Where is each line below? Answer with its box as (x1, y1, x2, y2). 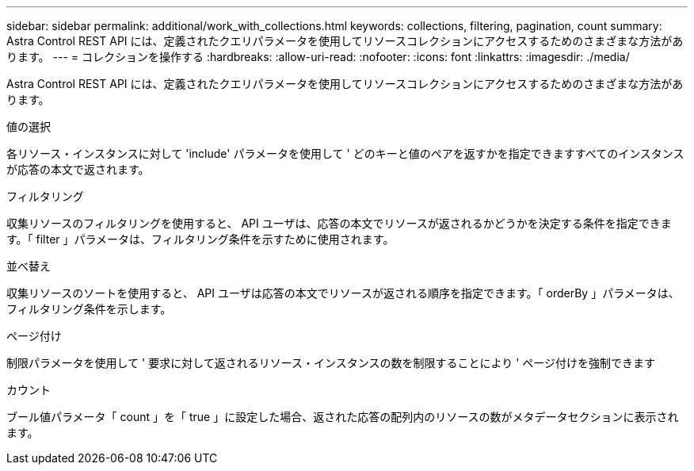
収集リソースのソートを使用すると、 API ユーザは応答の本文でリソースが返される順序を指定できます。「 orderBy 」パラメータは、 (6, 286, 680, 300)
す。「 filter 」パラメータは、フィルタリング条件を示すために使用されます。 (6, 232, 395, 246)
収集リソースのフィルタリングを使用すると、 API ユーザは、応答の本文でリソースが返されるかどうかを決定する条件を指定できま (6, 216, 672, 230)
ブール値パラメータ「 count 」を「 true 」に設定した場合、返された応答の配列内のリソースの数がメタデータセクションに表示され (6, 410, 679, 423)
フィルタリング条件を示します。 (6, 302, 172, 316)
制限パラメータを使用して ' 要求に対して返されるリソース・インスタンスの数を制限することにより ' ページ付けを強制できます (6, 356, 656, 370)
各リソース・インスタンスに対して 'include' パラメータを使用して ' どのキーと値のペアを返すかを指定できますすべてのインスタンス (6, 147, 684, 160)
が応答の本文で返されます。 (6, 163, 150, 176)
